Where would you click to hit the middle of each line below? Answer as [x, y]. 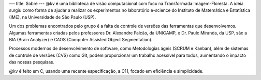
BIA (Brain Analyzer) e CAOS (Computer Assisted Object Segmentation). [81, 39]
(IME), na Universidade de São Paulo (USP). [52, 17]
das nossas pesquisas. [32, 62]
